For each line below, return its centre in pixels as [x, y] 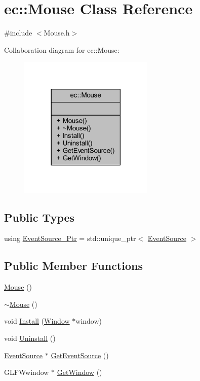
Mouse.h [57, 33]
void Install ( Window [37, 321]
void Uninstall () [30, 338]
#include [18, 33]
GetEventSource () [80, 355]
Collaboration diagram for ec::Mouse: [62, 49]
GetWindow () [79, 372]
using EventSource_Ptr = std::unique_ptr [70, 238]
